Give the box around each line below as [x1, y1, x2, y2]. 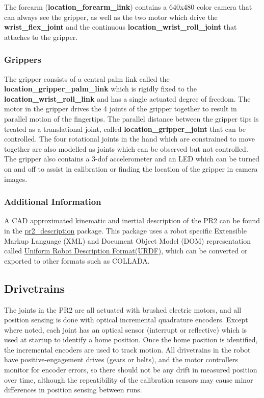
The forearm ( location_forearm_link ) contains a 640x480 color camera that [4, 2, 252, 12]
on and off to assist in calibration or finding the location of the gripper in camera [4, 163, 258, 174]
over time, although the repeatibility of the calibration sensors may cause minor [4, 374, 253, 385]
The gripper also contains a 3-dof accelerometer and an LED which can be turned [4, 153, 260, 164]
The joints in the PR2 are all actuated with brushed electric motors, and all [4, 304, 242, 315]
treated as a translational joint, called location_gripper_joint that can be [4, 123, 246, 134]
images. [4, 173, 28, 184]
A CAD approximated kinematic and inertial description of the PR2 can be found [4, 215, 260, 226]
